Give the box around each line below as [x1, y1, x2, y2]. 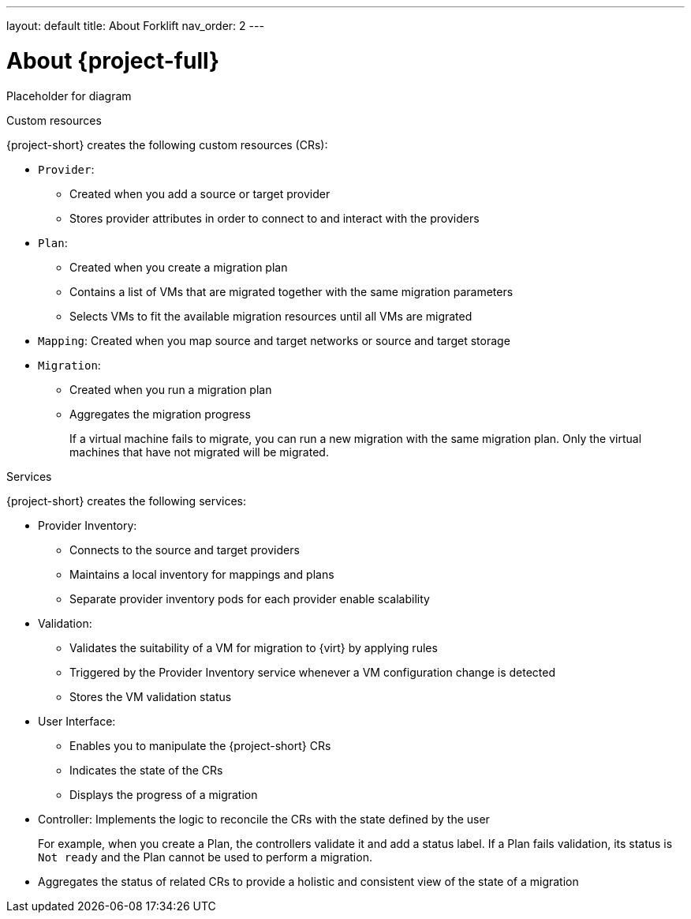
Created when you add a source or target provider [69, 186, 331, 201]
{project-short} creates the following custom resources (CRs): [6, 137, 328, 152]
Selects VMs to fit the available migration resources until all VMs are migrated [69, 309, 472, 323]
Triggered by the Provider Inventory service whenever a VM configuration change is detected [69, 665, 556, 679]
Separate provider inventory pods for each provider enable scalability [69, 591, 430, 606]
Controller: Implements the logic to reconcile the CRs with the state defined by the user [38, 812, 490, 826]
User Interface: [38, 714, 116, 728]
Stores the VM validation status [69, 689, 232, 703]
